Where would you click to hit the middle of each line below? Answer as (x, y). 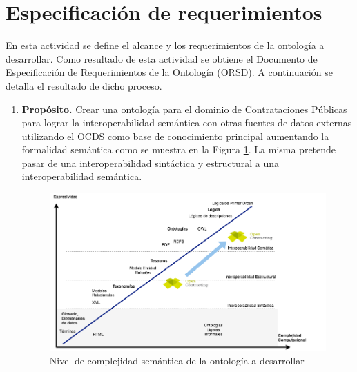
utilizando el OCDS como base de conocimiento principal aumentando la (175, 136)
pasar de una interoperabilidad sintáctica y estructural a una (151, 163)
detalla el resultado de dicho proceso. (84, 85)
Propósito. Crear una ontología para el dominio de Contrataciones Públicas (184, 109)
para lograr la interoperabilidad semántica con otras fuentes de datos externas (187, 123)
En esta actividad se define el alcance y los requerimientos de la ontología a (165, 45)
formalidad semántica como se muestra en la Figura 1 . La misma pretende (179, 149)
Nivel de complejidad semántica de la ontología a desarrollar (177, 360)
